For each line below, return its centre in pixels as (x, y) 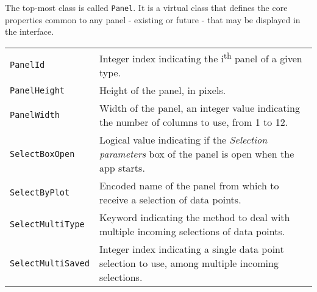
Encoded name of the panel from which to (189, 186)
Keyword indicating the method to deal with (194, 217)
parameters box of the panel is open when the (197, 154)
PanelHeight (37, 90)
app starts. (122, 168)
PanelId (27, 64)
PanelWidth (35, 115)
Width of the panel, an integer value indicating (199, 108)
